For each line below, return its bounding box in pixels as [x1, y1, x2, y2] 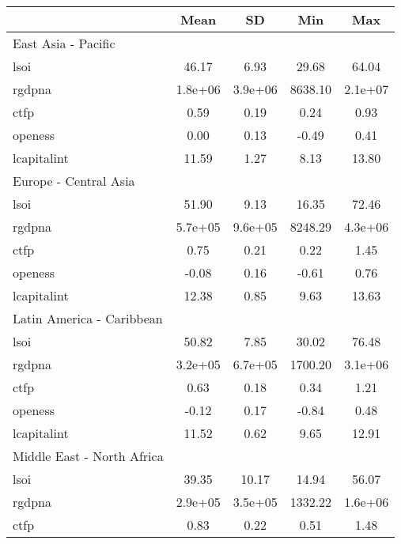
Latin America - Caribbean [13, 309, 163, 327]
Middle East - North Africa [13, 447, 164, 465]
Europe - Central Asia [13, 172, 135, 190]
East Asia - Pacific [13, 34, 115, 52]
